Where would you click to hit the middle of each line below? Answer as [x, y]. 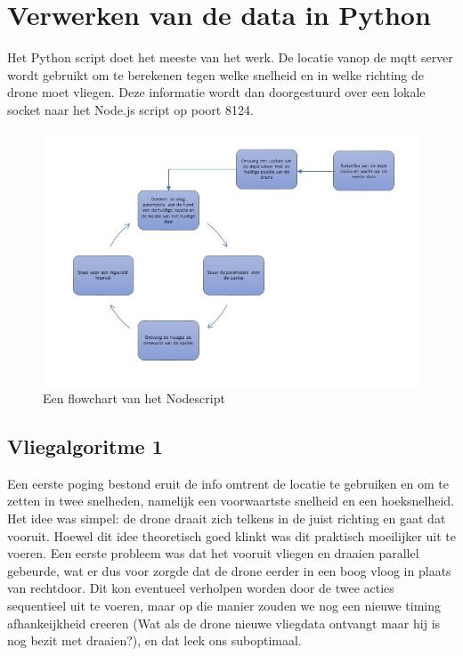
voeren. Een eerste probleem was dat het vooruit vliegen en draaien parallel [213, 553]
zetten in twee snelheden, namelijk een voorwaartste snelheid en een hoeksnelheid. [231, 501]
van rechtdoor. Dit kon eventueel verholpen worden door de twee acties [201, 588]
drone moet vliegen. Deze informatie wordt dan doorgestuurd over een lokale [216, 92]
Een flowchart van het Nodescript [134, 398]
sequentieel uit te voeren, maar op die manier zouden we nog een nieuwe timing [224, 605]
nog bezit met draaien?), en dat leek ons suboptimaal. [154, 640]
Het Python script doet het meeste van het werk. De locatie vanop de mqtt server [230, 57]
